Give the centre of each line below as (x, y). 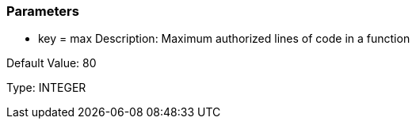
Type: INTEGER (46, 88)
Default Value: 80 (52, 63)
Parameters (43, 11)
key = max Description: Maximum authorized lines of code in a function (224, 39)
